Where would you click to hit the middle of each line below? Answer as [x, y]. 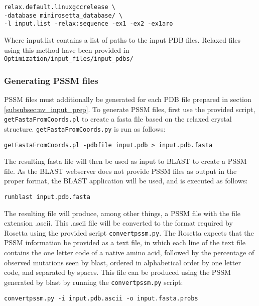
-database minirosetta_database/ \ [63, 15]
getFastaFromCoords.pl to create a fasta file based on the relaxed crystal [118, 119]
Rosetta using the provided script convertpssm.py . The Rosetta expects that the [129, 232]
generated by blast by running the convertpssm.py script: [94, 282]
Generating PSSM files [51, 80]
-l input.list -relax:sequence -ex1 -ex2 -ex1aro [89, 24]
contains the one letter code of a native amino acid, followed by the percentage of [129, 252]
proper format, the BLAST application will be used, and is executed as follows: [126, 181]
